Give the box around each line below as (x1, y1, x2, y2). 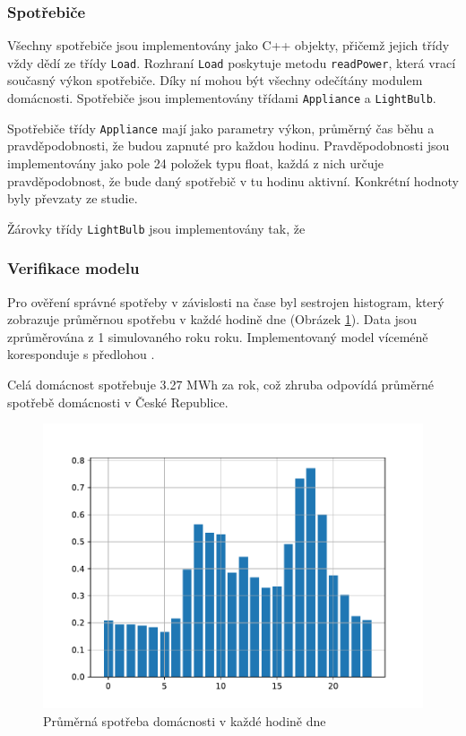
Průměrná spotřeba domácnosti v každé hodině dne (43, 711, 326, 730)
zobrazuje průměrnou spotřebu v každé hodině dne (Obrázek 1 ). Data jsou (7, 310, 418, 329)
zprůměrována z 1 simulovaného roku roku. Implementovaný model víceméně (7, 327, 428, 346)
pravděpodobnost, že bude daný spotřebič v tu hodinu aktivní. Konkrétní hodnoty (7, 171, 459, 190)
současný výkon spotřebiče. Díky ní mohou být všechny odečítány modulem (7, 71, 423, 90)
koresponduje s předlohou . (7, 345, 155, 364)
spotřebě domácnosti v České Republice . (7, 392, 229, 411)
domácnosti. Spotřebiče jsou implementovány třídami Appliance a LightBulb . (7, 89, 436, 107)
